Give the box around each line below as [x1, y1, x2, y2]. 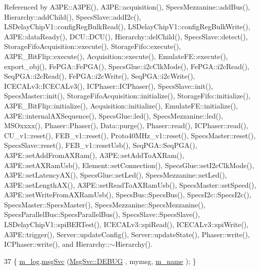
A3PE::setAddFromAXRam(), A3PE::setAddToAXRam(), [4, 149, 184, 160]
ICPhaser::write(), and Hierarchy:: [4, 239, 110, 249]
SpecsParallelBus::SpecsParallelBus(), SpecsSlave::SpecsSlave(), [4, 209, 200, 220]
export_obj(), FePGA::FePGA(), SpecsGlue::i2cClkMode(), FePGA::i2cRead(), [4, 61, 249, 71]
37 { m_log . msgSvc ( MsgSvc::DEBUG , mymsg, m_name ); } [4, 255, 196, 266]
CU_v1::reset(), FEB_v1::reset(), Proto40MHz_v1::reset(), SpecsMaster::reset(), [4, 130, 256, 140]
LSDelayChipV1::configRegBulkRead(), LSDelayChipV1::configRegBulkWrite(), [4, 21, 250, 32]
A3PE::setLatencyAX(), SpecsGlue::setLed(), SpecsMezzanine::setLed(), [4, 170, 227, 180]
